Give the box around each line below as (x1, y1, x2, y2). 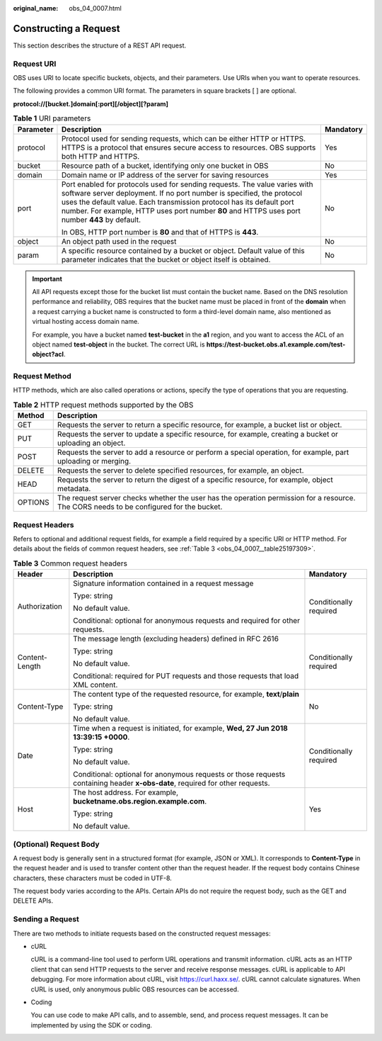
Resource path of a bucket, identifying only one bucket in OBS (61, 160, 269, 170)
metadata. (57, 484, 91, 494)
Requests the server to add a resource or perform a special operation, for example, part (57, 447, 349, 457)
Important (32, 274, 63, 283)
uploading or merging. (57, 456, 131, 466)
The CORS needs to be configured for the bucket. (57, 502, 223, 512)
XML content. (73, 680, 118, 690)
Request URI (13, 59, 57, 69)
